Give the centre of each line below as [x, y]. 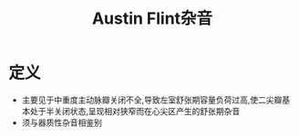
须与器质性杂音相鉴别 [62, 122]
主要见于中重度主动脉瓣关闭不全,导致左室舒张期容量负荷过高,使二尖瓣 [152, 100]
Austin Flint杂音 [152, 19]
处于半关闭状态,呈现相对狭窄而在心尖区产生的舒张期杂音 [135, 111]
